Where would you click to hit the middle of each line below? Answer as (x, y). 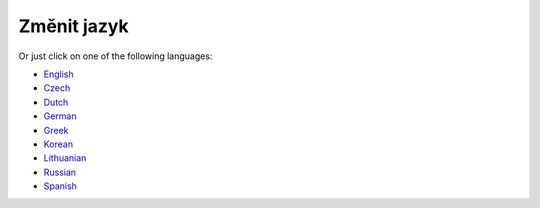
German (60, 116)
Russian (60, 172)
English (58, 74)
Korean (58, 144)
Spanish (60, 186)
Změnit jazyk (73, 26)
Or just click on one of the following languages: (115, 56)
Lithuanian (65, 158)
